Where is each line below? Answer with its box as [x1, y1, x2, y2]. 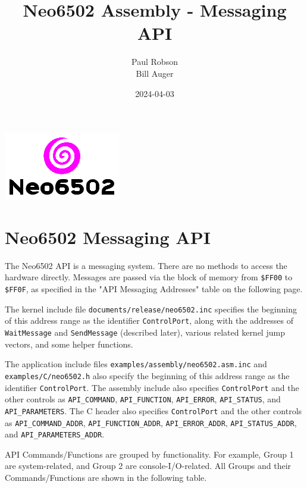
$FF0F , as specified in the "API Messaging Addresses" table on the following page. [5, 283, 303, 295]
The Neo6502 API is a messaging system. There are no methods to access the [5, 259, 287, 271]
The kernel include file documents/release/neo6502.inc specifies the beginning [5, 302, 297, 315]
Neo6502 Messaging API [5, 224, 211, 249]
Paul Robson [131, 55, 178, 68]
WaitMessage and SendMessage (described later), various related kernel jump [5, 326, 285, 339]
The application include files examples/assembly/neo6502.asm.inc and [5, 358, 267, 370]
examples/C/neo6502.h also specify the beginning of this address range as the [5, 369, 290, 381]
